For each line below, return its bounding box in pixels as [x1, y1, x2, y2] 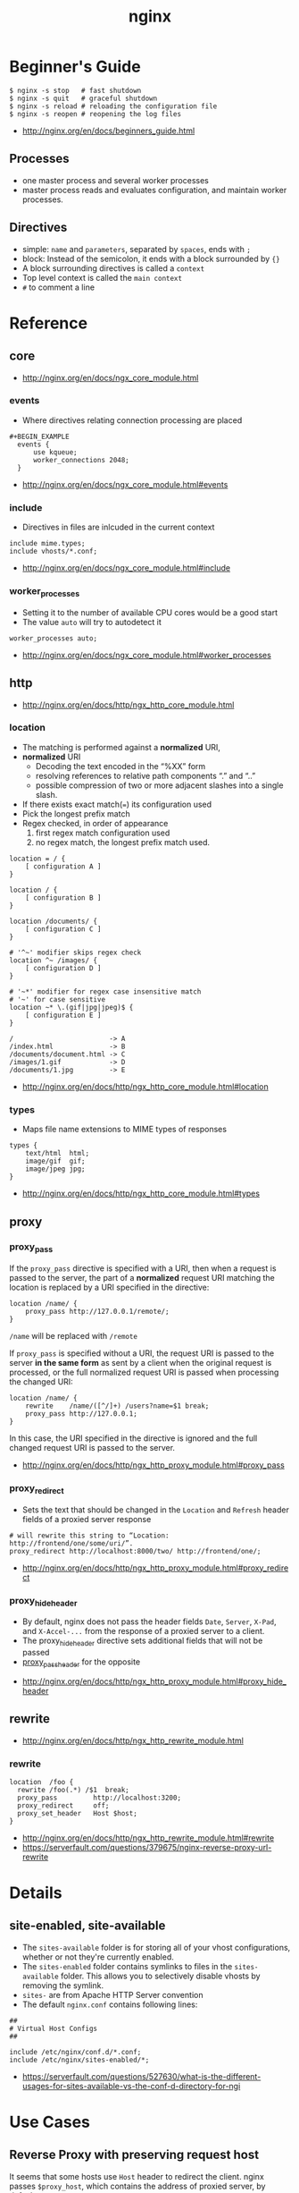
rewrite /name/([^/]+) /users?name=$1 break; [25, 1401, 210, 1410]
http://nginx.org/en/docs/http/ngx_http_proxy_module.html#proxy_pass [21, 1460, 286, 1470]
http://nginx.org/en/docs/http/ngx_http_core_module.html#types [21, 1188, 261, 1199]
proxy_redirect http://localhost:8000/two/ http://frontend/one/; [9, 1546, 262, 1555]
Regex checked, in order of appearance [21, 817, 169, 828]
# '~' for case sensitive [9, 995, 105, 1003]
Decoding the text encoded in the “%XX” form [35, 760, 206, 771]
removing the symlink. [21, 1979, 104, 1991]
